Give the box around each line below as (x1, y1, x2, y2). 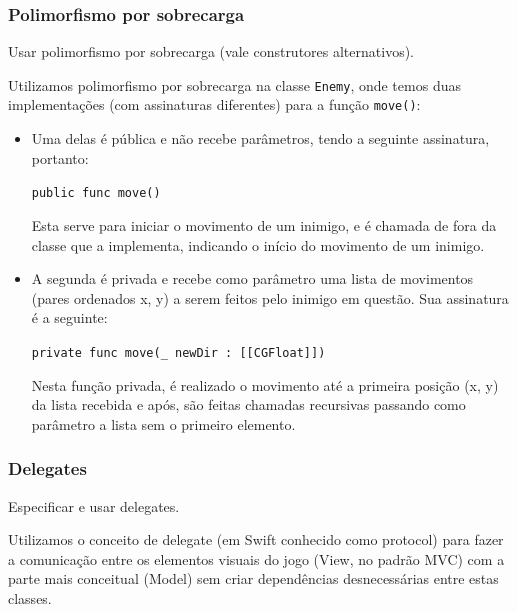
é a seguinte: (31, 307, 108, 328)
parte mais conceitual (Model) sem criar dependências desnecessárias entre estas (8, 568, 499, 589)
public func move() (31, 186, 161, 201)
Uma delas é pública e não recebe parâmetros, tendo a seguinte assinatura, (31, 128, 490, 149)
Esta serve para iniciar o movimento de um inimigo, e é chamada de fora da (31, 214, 497, 235)
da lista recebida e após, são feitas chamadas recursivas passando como (31, 394, 466, 415)
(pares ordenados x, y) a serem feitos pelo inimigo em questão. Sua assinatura (31, 287, 509, 308)
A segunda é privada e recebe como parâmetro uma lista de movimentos (31, 268, 474, 289)
